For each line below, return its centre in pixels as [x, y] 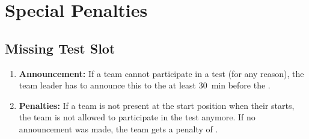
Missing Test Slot [60, 48]
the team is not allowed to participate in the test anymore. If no [137, 117]
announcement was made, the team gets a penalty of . [118, 128]
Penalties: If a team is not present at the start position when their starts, [157, 105]
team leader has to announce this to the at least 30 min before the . [145, 85]
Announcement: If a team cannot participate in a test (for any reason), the [161, 73]
